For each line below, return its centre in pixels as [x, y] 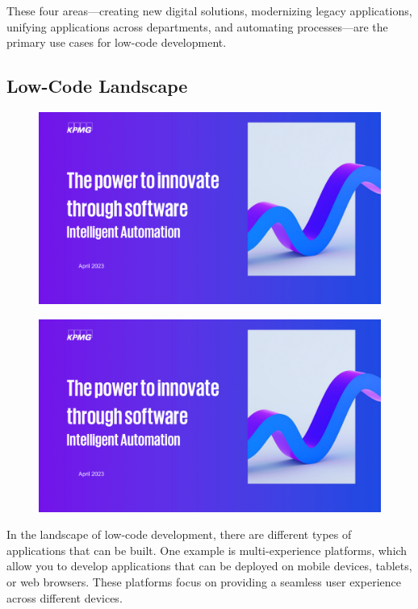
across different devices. [65, 597]
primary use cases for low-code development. [117, 42]
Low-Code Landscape [97, 86]
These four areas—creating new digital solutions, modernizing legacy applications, [209, 10]
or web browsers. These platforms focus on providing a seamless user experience [204, 581]
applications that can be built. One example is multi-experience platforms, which [207, 550]
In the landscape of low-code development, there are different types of [179, 534]
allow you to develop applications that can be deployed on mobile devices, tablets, [209, 566]
